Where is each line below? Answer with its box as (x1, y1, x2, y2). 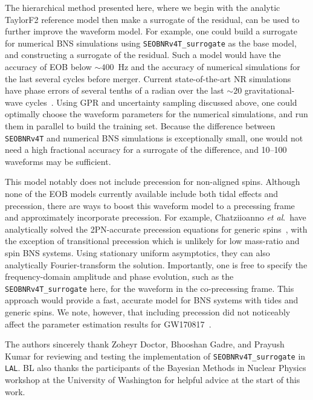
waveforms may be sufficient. (5, 155, 111, 167)
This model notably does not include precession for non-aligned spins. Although (5, 175, 300, 188)
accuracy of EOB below (5, 60, 92, 73)
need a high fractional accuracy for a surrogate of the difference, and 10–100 (5, 143, 287, 156)
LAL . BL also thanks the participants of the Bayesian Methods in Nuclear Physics (5, 361, 306, 374)
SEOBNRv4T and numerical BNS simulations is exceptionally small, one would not (5, 131, 303, 144)
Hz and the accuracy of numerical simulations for (118, 60, 300, 73)
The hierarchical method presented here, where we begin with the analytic (5, 1, 280, 13)
